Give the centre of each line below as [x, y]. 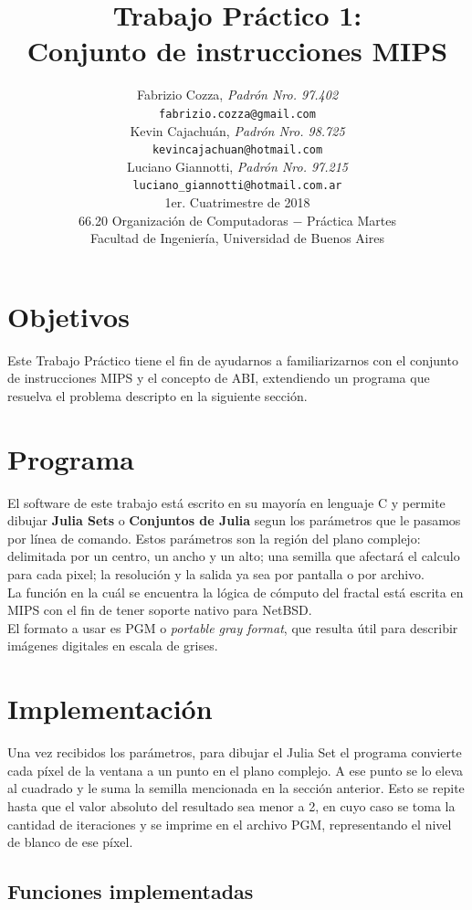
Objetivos [68, 316]
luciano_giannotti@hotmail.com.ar [237, 186]
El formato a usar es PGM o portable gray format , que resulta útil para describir [233, 627]
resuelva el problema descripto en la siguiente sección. [157, 395]
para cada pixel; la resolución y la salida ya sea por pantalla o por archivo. [216, 574]
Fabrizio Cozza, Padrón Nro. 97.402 [237, 95]
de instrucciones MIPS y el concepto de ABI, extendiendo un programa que [219, 378]
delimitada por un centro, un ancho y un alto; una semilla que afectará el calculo [234, 556]
